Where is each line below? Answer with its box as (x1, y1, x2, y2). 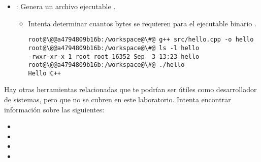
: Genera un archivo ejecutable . (16, 1, 116, 11)
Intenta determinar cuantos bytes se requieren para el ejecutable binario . (28, 18, 256, 28)
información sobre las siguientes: (4, 104, 105, 114)
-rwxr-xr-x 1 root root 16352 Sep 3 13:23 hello (28, 53, 200, 60)
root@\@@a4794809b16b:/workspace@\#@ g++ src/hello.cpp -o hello (28, 36, 254, 44)
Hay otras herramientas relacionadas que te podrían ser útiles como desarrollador (4, 84, 257, 95)
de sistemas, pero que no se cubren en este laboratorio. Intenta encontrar (4, 94, 231, 105)
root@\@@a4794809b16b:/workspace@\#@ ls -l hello (28, 44, 200, 52)
